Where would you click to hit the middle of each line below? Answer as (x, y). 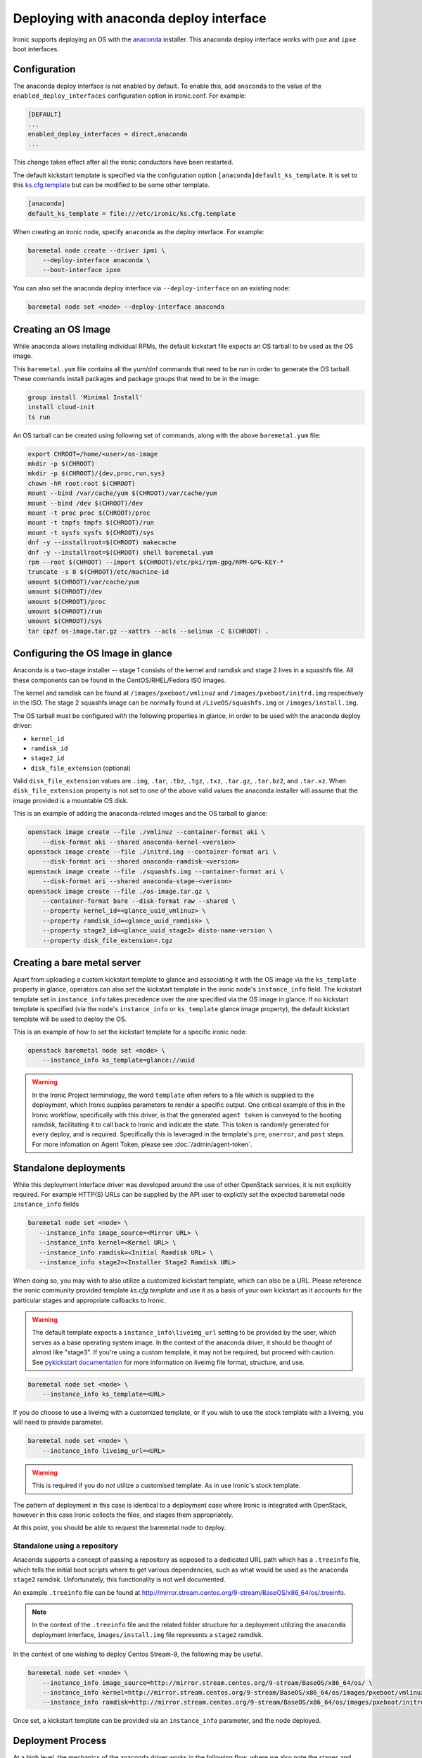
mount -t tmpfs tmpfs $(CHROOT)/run (91, 523)
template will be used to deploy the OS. (70, 1019)
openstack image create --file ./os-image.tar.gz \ (119, 891)
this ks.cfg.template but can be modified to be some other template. (111, 185)
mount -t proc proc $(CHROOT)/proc (89, 513)
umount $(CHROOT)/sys (65, 621)
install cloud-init (61, 407)
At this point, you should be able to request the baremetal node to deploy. (120, 1528)
